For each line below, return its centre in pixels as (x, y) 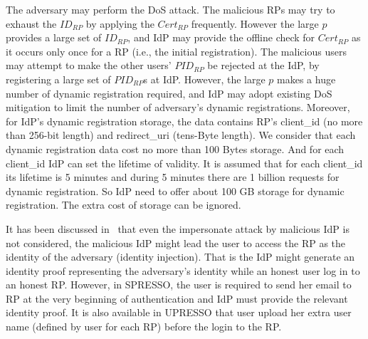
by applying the (120, 23)
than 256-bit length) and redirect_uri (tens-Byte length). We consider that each (181, 135)
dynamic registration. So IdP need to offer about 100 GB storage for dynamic (175, 191)
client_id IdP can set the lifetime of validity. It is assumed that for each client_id (184, 163)
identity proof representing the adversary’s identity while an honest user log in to (183, 270)
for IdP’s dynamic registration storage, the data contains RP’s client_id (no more (184, 121)
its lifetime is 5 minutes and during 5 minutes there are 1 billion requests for (173, 177)
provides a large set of (54, 37)
